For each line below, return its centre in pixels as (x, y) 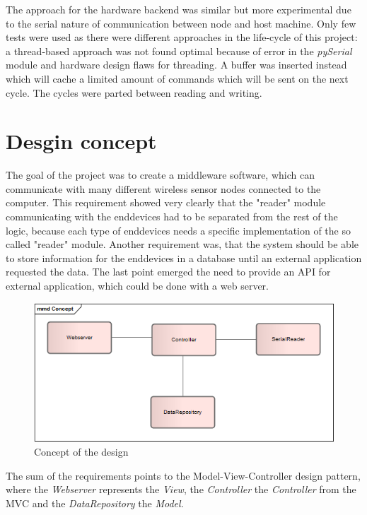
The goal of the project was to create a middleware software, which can (160, 175)
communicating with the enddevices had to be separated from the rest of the (172, 217)
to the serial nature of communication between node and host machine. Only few (181, 23)
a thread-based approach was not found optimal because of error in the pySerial (179, 51)
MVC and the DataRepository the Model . (95, 503)
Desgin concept (81, 141)
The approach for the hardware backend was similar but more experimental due (179, 9)
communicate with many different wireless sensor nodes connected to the (163, 188)
